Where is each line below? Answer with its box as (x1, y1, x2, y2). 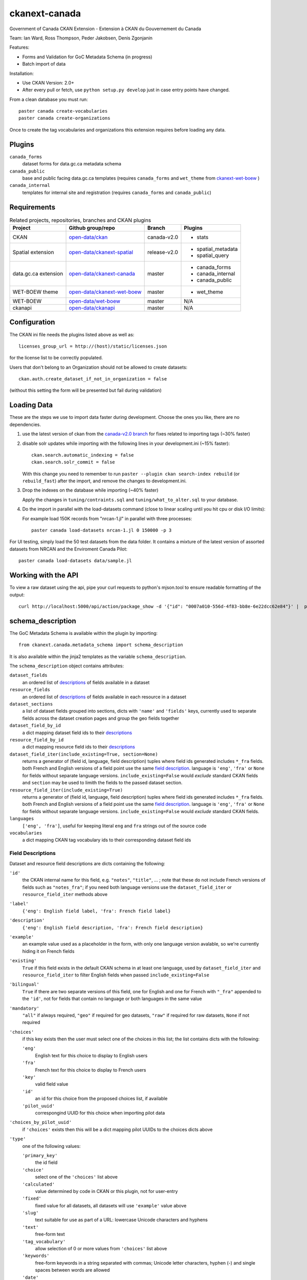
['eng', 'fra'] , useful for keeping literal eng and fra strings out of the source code (22, 822, 207, 829)
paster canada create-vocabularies (18, 108, 108, 114)
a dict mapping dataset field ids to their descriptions (22, 730, 133, 736)
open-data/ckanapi (69, 304, 115, 311)
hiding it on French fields (22, 948, 75, 954)
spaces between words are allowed (35, 1267, 110, 1273)
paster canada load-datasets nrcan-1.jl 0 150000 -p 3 (31, 527, 172, 534)
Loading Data (9, 401, 53, 410)
